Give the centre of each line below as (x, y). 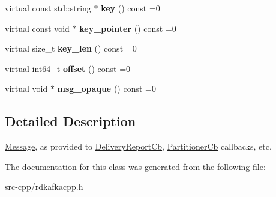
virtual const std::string (48, 8)
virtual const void (37, 28)
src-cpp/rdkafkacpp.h (44, 186)
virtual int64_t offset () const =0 (68, 68)
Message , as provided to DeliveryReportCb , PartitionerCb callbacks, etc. (138, 146)
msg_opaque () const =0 (106, 89)
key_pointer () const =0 (128, 28)
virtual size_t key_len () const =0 (71, 48)
